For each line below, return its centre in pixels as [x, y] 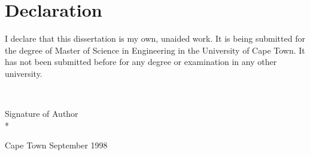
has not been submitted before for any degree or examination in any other [141, 62]
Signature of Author [42, 114]
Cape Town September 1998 [56, 145]
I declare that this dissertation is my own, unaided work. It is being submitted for [155, 38]
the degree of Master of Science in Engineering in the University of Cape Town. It [155, 50]
